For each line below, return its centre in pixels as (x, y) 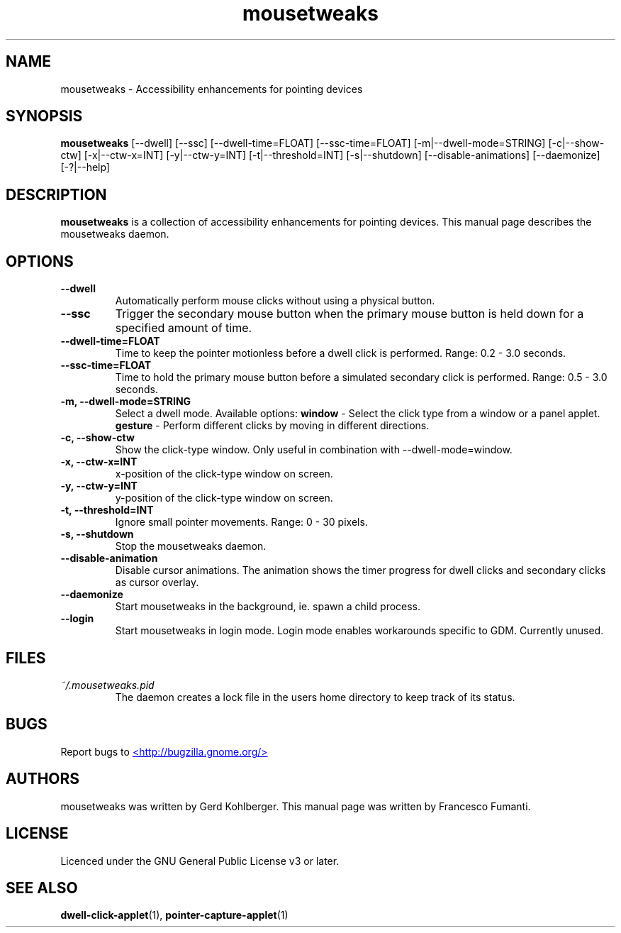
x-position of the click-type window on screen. (224, 474)
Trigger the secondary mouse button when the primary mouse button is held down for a (349, 314)
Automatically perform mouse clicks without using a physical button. (275, 301)
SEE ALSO (42, 888)
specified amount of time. (184, 328)
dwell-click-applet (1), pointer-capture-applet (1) (174, 915)
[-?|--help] (85, 167)
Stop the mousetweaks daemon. (191, 546)
